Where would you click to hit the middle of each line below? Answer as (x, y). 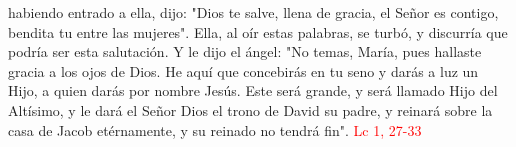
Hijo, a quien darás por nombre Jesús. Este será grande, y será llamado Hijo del (253, 90)
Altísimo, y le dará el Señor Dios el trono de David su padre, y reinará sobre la (250, 109)
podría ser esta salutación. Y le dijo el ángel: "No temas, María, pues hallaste (245, 51)
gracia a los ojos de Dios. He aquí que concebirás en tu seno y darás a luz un (243, 70)
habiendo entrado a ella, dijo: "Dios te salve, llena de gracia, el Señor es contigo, (253, 12)
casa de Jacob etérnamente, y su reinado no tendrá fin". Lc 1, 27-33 (215, 129)
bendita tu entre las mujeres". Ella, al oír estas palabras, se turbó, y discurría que (258, 31)
